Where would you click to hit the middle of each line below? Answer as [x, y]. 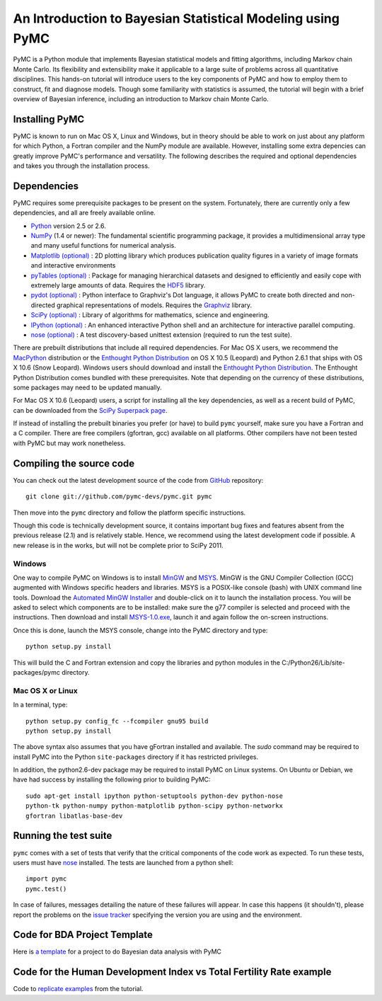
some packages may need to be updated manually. [87, 387]
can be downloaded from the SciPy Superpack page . [90, 410]
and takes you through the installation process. [81, 166]
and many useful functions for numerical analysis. [103, 246]
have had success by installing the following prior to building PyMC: [112, 779]
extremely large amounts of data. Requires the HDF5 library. [118, 285]
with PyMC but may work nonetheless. [69, 443]
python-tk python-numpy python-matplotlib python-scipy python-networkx [154, 806]
